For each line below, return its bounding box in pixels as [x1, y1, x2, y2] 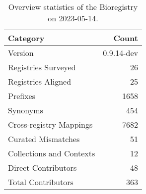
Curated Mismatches [8, 133, 80, 145]
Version [8, 47, 34, 58]
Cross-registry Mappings [8, 119, 93, 130]
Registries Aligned [8, 76, 72, 87]
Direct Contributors [8, 162, 77, 173]
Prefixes [8, 90, 36, 101]
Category [8, 32, 45, 44]
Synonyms [8, 104, 43, 116]
